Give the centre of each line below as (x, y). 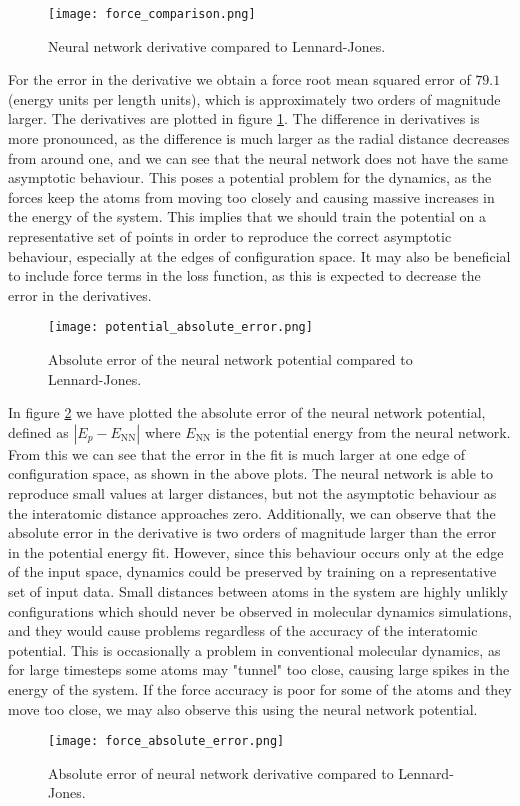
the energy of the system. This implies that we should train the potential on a (247, 216)
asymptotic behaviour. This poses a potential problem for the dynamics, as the (250, 177)
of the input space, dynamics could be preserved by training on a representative (252, 571)
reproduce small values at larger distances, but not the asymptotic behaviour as (252, 493)
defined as (38, 431)
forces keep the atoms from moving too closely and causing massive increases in (251, 196)
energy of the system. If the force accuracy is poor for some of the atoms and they (260, 688)
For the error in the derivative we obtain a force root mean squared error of (239, 79)
